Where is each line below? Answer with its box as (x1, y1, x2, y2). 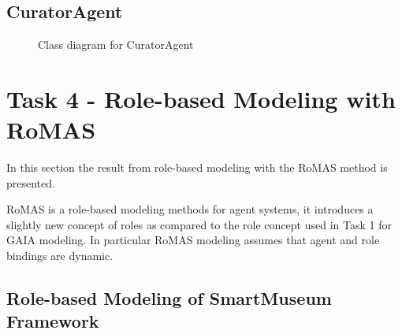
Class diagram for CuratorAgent (38, 36, 194, 53)
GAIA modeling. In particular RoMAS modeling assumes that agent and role (6, 232, 380, 248)
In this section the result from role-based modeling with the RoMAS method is (6, 159, 388, 176)
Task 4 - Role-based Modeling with (6, 82, 396, 114)
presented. (6, 174, 55, 191)
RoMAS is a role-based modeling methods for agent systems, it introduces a (6, 201, 374, 217)
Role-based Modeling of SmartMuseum (6, 286, 332, 310)
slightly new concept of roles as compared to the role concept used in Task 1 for (6, 216, 392, 232)
